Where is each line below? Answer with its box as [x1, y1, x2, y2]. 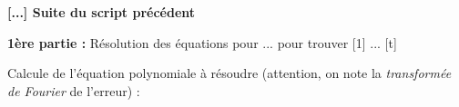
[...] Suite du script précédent [7, 3, 196, 21]
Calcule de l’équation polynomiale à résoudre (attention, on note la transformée [7, 63, 452, 83]
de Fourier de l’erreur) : [7, 81, 140, 100]
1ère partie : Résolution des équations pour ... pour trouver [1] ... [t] [7, 33, 397, 52]
